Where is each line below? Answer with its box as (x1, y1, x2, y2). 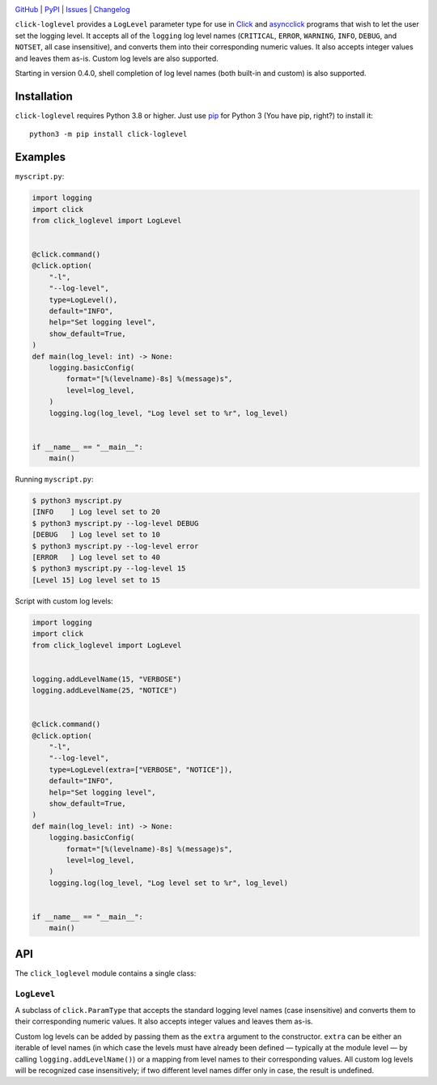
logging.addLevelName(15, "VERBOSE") (32, 674, 182, 684)
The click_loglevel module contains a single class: (15, 968, 197, 978)
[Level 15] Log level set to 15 (32, 575, 161, 584)
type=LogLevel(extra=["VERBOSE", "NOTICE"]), (49, 765, 233, 774)
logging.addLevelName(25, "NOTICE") (32, 686, 178, 695)
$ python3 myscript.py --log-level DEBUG (32, 519, 199, 528)
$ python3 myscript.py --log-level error (32, 541, 199, 550)
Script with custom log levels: (15, 595, 113, 606)
